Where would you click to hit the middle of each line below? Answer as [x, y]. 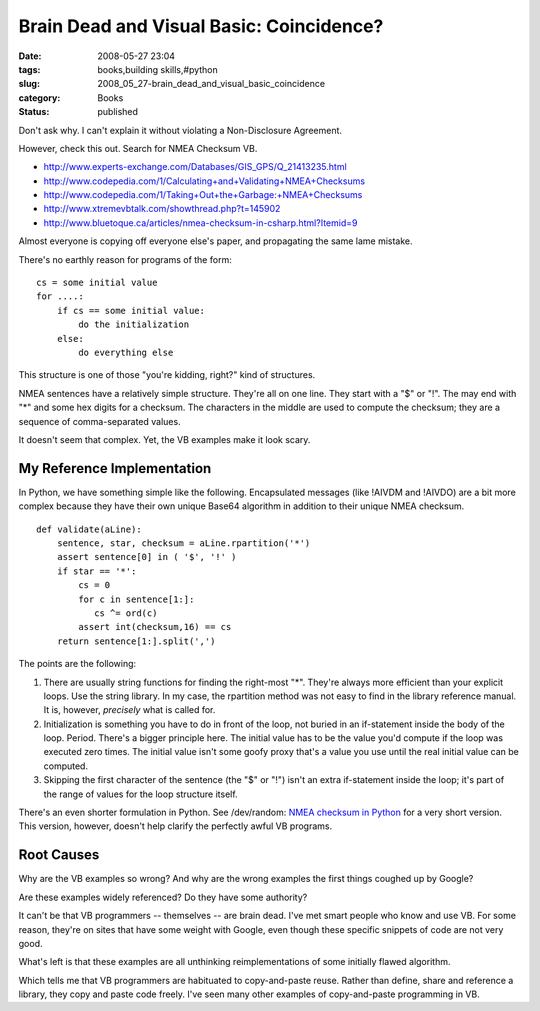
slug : [29, 84]
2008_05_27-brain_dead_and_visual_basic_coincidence [211, 84]
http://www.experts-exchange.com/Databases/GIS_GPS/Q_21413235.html [195, 167]
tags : [29, 69]
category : [39, 97]
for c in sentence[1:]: [136, 599]
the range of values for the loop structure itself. [141, 794]
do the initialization [134, 324]
